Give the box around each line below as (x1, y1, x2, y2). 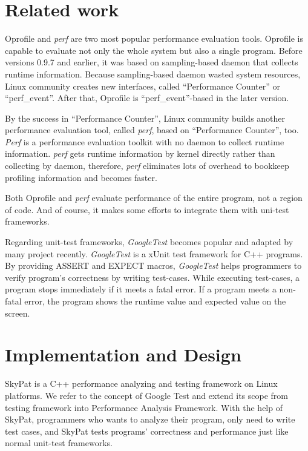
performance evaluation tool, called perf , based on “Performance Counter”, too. (5, 123, 299, 136)
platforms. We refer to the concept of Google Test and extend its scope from (5, 389, 288, 401)
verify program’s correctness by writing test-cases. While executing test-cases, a (5, 271, 300, 283)
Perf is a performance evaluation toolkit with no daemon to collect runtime (5, 135, 284, 148)
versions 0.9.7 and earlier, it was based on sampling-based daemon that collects (5, 56, 298, 68)
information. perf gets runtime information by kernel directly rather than (5, 147, 275, 160)
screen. (5, 306, 30, 319)
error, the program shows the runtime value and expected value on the (24, 295, 286, 307)
